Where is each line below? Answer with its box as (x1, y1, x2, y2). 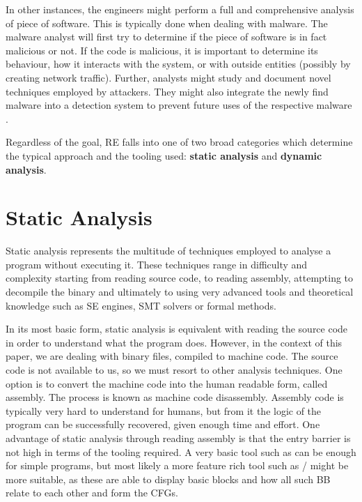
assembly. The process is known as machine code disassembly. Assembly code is (6, 390, 344, 404)
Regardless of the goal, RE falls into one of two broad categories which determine (6, 135, 353, 149)
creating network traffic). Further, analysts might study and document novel (6, 70, 331, 84)
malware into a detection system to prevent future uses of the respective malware (6, 98, 352, 112)
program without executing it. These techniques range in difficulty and (6, 257, 308, 271)
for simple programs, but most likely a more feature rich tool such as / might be (6, 458, 349, 473)
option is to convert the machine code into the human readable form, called (6, 376, 328, 390)
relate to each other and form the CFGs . (6, 485, 178, 500)
